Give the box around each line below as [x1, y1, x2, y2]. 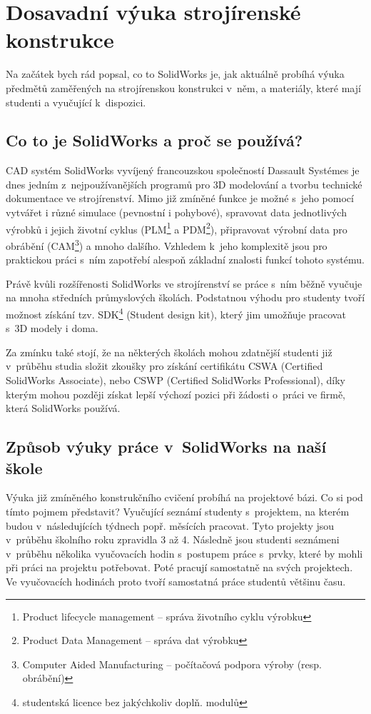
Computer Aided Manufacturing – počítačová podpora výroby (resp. [22, 656, 322, 671]
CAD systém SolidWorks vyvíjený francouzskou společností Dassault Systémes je [6, 163, 360, 178]
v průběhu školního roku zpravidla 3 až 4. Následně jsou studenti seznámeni [6, 532, 340, 547]
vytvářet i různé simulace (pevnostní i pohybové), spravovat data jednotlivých [6, 205, 347, 220]
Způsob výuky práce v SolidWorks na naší [6, 436, 327, 458]
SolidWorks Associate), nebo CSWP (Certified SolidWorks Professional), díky [6, 372, 345, 387]
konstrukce [6, 25, 114, 54]
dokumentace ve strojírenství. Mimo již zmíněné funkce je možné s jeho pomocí [6, 191, 354, 206]
